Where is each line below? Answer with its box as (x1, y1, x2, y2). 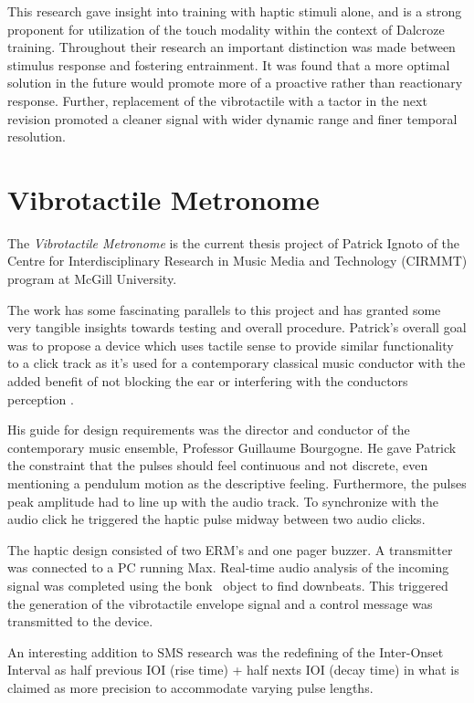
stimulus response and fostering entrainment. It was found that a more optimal (7, 55, 450, 74)
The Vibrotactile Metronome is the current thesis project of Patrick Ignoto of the (7, 233, 460, 252)
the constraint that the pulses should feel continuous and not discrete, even (7, 456, 428, 475)
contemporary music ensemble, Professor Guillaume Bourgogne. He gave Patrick (7, 437, 457, 456)
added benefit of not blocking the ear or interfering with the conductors (7, 372, 408, 391)
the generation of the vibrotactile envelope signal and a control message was (7, 593, 433, 613)
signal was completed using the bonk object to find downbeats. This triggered (7, 575, 448, 594)
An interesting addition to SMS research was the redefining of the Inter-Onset (7, 642, 444, 661)
